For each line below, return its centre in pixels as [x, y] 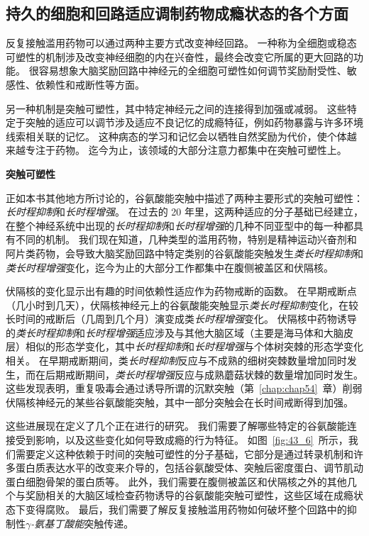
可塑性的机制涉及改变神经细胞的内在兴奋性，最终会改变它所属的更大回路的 [180, 56]
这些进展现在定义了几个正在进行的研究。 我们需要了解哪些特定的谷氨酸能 [176, 426]
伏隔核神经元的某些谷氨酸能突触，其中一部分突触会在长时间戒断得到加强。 [180, 402]
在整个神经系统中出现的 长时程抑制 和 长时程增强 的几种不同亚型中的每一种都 [180, 225]
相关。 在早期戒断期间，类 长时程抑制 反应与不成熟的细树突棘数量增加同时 [176, 361]
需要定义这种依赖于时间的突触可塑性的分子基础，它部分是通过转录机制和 [184, 453]
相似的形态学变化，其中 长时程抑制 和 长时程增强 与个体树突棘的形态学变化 [194, 346]
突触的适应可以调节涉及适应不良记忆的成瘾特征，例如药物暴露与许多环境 [194, 122]
